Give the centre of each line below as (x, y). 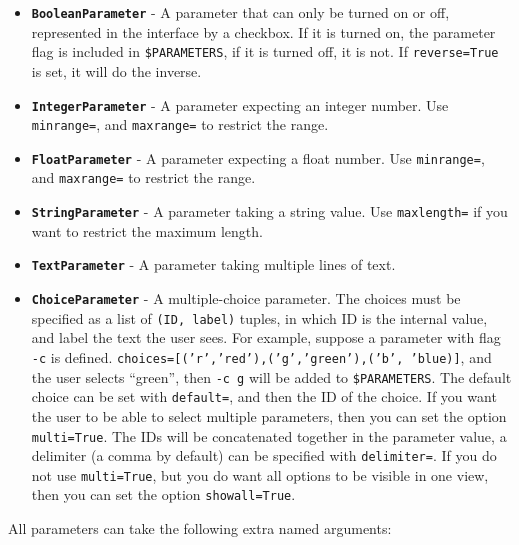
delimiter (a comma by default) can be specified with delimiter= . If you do (264, 455)
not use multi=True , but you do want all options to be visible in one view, (260, 474)
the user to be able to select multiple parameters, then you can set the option (269, 415)
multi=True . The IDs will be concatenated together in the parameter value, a (269, 435)
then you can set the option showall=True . (163, 494)
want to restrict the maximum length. (147, 230)
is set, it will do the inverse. (116, 70)
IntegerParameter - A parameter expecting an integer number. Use (240, 104)
